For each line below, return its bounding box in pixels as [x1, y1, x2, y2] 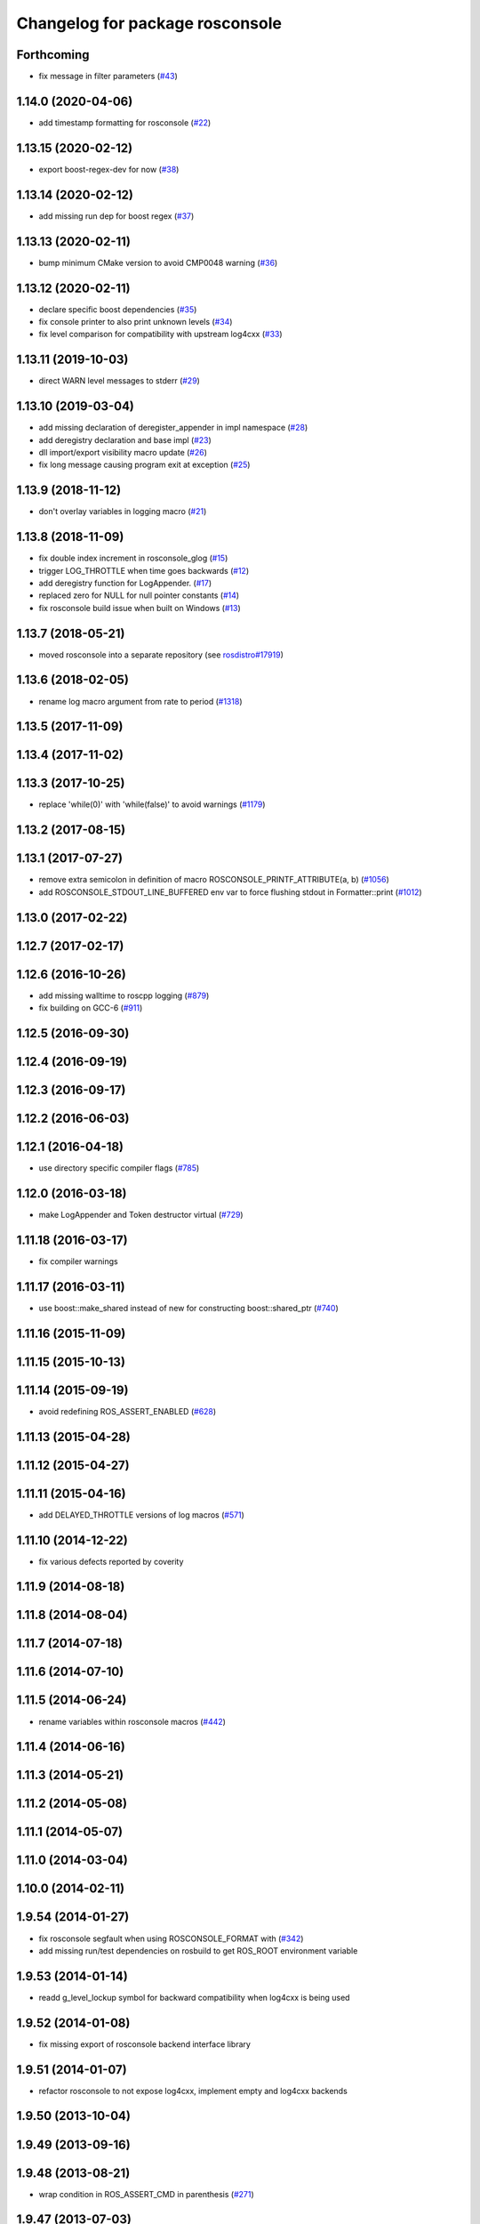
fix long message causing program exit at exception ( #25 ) [38, 459, 251, 471]
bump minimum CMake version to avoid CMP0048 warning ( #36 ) [38, 257, 278, 268]
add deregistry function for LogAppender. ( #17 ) [38, 577, 212, 588]
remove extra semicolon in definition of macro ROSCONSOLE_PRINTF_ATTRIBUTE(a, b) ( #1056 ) [38, 874, 390, 885]
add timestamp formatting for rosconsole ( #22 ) [38, 117, 212, 128]
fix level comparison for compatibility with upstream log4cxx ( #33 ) [38, 329, 284, 340]
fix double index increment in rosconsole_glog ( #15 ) [38, 552, 228, 564]
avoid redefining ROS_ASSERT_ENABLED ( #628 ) [38, 1406, 217, 1416]
